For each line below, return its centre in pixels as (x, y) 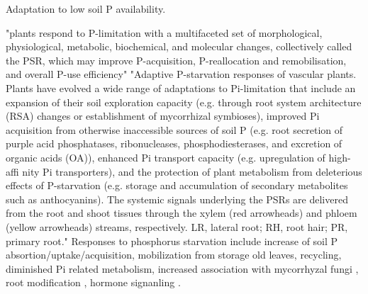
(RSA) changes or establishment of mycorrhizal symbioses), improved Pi (163, 116)
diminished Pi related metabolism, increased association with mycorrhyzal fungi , (182, 268)
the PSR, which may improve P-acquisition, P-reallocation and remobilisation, (176, 60)
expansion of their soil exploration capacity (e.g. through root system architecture (184, 102)
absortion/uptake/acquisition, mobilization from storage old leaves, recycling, (174, 255)
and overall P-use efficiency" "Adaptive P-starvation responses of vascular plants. (181, 74)
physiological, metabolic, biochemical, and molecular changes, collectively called (179, 46)
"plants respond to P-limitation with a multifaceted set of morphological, (164, 32)
